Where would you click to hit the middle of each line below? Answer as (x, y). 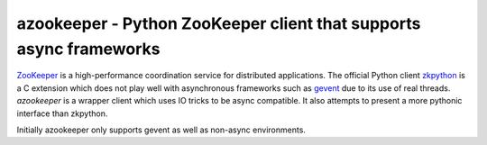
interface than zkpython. (62, 113)
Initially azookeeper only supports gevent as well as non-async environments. (161, 130)
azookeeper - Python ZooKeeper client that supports (219, 23)
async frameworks (88, 49)
